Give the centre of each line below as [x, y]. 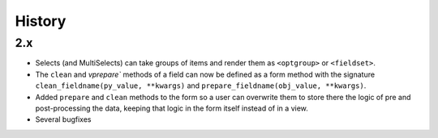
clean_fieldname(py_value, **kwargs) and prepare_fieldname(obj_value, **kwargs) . [201, 86]
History [41, 21]
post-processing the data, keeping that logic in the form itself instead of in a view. [172, 108]
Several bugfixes [63, 119]
